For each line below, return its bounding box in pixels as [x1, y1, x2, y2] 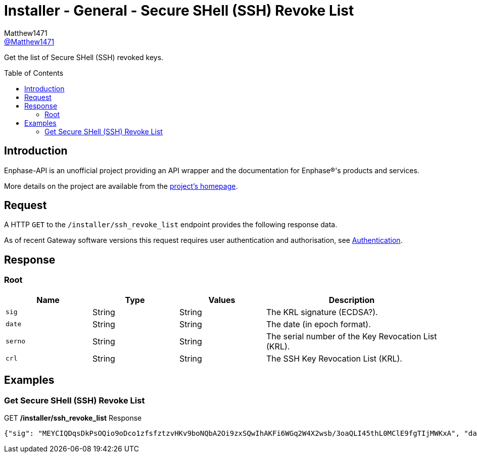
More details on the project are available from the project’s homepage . [4, 181, 238, 190]
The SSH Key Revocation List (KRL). [266, 353, 402, 364]
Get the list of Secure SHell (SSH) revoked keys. [4, 53, 164, 62]
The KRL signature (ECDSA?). [266, 307, 378, 317]
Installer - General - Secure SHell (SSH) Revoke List [4, 2, 354, 19]
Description [328, 294, 375, 305]
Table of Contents [4, 68, 64, 77]
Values [208, 294, 235, 305]
